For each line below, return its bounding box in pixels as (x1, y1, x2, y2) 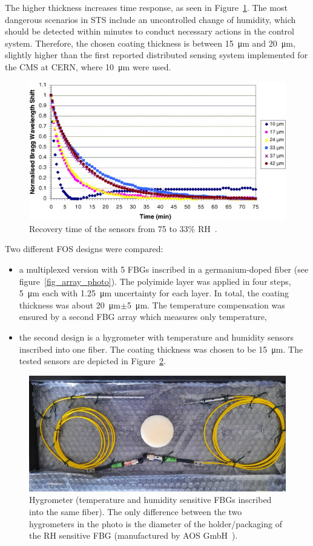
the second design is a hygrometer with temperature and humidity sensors (19, 330, 294, 343)
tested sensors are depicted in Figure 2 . (19, 355, 166, 367)
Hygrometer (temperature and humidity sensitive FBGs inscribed (29, 493, 272, 506)
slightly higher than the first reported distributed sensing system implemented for (5, 48, 308, 61)
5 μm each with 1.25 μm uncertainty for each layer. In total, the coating (19, 287, 289, 299)
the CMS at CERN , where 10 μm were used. (5, 60, 171, 73)
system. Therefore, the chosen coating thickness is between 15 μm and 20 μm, (5, 36, 295, 49)
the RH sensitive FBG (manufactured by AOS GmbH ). (29, 529, 238, 542)
